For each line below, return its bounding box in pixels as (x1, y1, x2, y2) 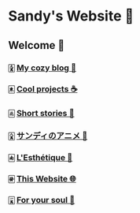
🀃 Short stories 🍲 (8, 108, 75, 119)
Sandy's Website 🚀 (8, 7, 134, 25)
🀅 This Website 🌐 (8, 174, 76, 185)
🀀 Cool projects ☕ (8, 84, 78, 95)
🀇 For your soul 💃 (8, 195, 76, 206)
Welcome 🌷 (8, 39, 65, 52)
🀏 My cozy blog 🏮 (8, 62, 77, 73)
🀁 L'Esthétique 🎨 (8, 152, 73, 163)
